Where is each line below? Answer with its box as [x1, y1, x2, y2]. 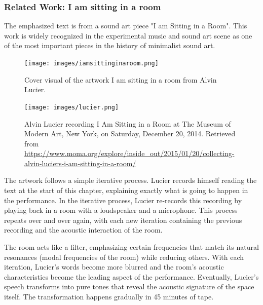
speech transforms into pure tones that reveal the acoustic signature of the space [4, 281, 254, 292]
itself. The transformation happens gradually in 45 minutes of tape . [4, 291, 214, 301]
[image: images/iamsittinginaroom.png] [24, 60, 159, 67]
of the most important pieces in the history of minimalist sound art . [4, 40, 215, 51]
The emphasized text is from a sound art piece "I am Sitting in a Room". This [4, 20, 247, 31]
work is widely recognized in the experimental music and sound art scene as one [4, 30, 252, 41]
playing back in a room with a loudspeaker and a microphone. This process [4, 205, 238, 215]
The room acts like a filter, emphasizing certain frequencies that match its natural [4, 242, 259, 252]
